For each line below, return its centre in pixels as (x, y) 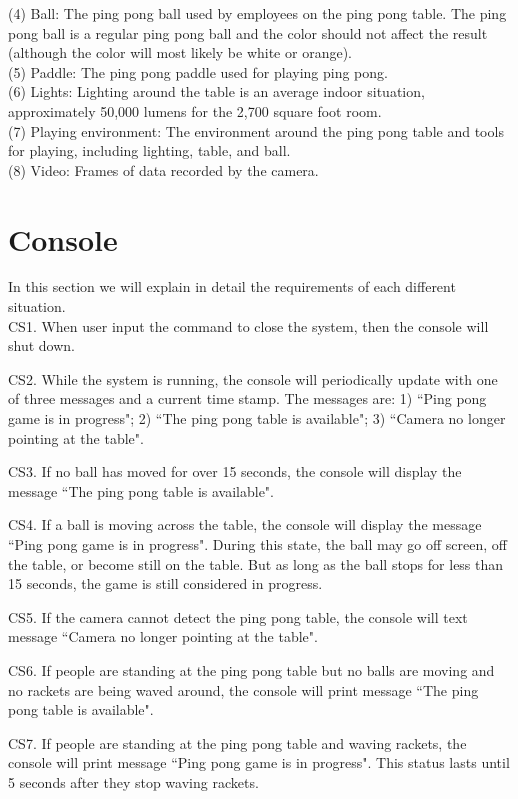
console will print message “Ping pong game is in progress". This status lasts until (259, 762)
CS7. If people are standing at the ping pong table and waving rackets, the (237, 742)
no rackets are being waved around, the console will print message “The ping (243, 689)
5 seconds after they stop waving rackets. (133, 781)
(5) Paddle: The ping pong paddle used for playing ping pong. (198, 71)
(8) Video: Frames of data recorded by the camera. (163, 169)
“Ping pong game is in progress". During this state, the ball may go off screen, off (257, 544)
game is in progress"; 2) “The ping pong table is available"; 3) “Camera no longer (257, 418)
